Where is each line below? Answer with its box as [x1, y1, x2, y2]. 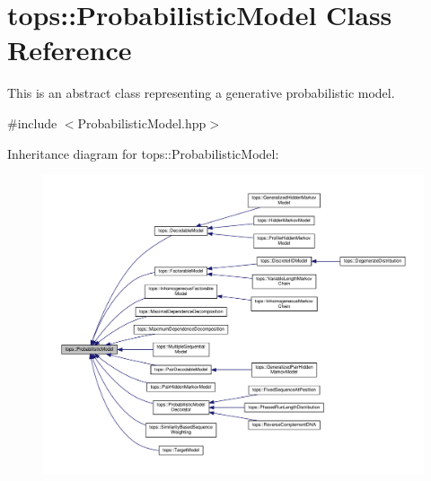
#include [7, 113, 57, 132]
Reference [7, 31, 132, 68]
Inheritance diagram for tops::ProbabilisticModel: [7, 144, 279, 162]
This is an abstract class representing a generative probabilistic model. [7, 83, 395, 102]
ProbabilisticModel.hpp [77, 113, 207, 132]
